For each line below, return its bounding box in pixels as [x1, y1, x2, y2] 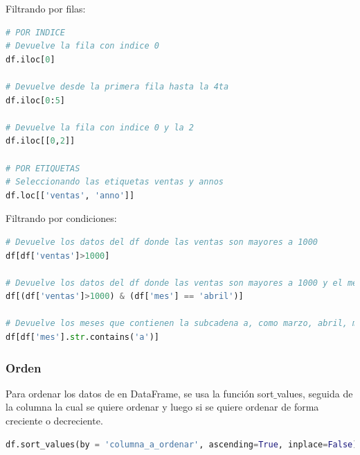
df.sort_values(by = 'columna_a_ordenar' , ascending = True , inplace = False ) [6, 439, 358, 449]
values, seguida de [277, 386, 353, 400]
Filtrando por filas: [6, 1, 86, 15]
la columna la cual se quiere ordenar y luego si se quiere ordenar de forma [6, 400, 319, 414]
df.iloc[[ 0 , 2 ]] [6, 136, 75, 146]
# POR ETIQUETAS [6, 163, 80, 173]
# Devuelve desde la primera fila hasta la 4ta [6, 81, 229, 92]
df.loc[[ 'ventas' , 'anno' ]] [6, 190, 135, 200]
